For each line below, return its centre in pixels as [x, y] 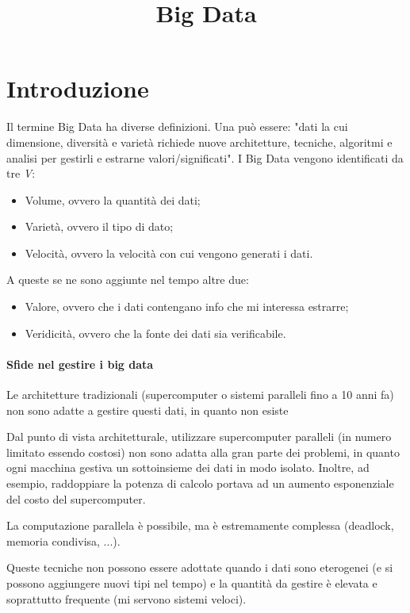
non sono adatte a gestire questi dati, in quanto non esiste [148, 410]
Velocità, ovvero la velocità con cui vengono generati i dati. [169, 253]
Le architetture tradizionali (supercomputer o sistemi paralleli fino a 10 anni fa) [200, 395]
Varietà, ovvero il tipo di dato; [99, 226]
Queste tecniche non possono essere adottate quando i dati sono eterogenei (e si [200, 567]
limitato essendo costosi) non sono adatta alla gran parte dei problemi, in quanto [203, 452]
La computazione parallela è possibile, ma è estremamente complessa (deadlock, [200, 525]
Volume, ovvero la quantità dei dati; [113, 199]
